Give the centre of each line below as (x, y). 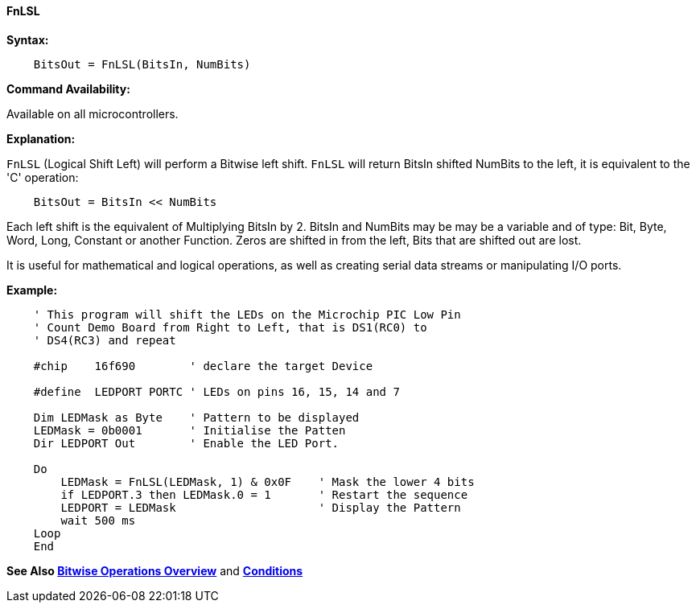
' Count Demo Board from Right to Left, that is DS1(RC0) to (230, 327)
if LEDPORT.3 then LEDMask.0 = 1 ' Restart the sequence (264, 494)
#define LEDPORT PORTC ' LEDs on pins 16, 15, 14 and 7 (216, 391)
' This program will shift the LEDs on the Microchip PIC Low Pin (247, 314)
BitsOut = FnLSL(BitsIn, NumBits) (142, 64)
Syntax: (28, 39)
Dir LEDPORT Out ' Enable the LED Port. (186, 443)
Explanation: (41, 138)
